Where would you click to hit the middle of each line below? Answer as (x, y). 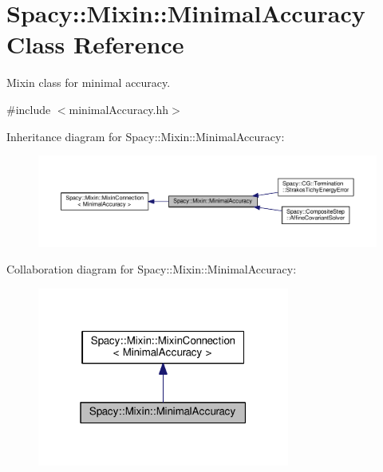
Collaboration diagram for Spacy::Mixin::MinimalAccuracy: (152, 269)
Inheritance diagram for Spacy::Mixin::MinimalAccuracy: (146, 136)
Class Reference (95, 44)
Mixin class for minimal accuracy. (89, 83)
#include (29, 109)
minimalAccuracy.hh (119, 109)
